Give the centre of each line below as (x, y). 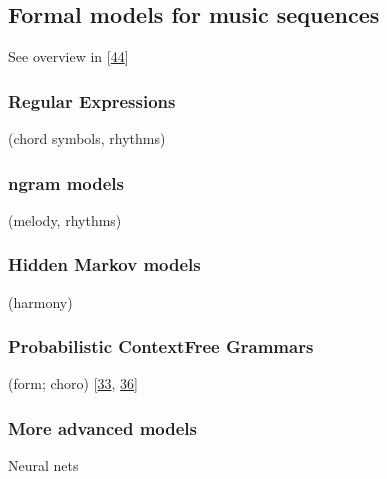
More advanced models (103, 427)
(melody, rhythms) (65, 219)
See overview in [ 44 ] (68, 56)
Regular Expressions (92, 100)
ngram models (66, 182)
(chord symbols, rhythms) (87, 138)
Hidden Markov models (104, 264)
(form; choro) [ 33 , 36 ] (73, 383)
